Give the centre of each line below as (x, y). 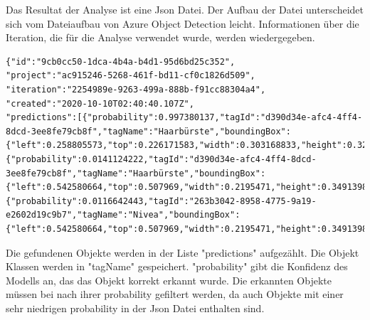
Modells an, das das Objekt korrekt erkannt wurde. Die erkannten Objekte (169, 280)
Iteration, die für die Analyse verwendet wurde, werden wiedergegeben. (160, 37)
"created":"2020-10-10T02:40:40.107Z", (100, 103)
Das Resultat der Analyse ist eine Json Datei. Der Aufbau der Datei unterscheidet (185, 9)
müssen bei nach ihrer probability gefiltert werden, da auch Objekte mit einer (175, 294)
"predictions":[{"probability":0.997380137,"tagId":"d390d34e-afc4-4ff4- (184, 118)
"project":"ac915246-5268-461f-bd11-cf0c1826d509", (131, 76)
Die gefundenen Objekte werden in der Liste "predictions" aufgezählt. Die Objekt (183, 252)
